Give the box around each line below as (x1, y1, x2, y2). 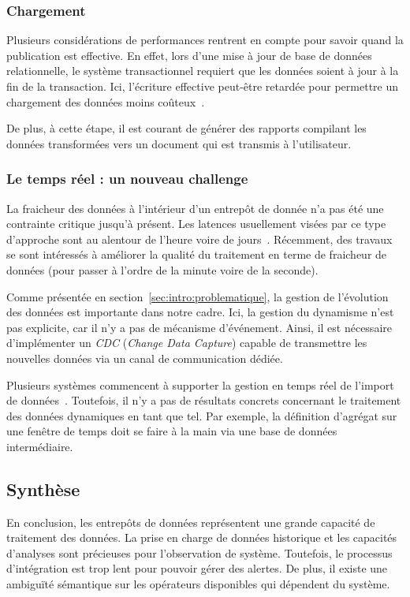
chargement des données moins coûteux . (6, 93, 205, 110)
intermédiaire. (6, 438, 73, 454)
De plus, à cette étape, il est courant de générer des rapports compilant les (6, 120, 367, 136)
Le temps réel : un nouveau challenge (6, 169, 248, 188)
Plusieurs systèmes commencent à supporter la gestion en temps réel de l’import (6, 376, 394, 393)
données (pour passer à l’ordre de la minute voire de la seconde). (6, 261, 319, 278)
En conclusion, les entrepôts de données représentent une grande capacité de (6, 513, 375, 530)
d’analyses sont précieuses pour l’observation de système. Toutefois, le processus (6, 544, 393, 561)
